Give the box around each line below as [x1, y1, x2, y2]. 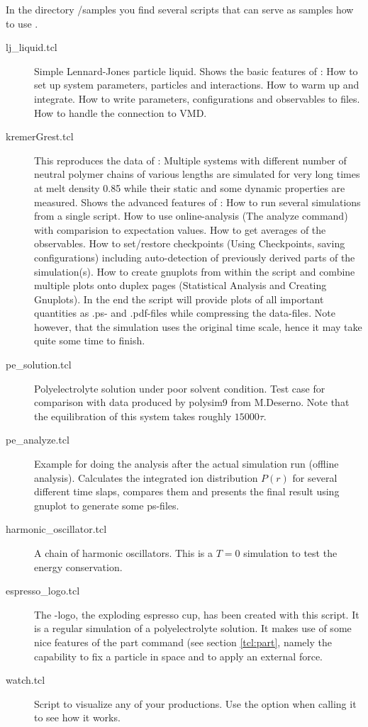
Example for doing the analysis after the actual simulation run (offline [34, 456, 339, 471]
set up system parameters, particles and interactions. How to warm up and [34, 77, 359, 92]
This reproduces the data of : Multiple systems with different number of [34, 152, 347, 167]
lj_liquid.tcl [6, 40, 57, 55]
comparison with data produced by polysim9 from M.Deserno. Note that [34, 395, 350, 410]
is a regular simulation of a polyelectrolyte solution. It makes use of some [34, 621, 352, 636]
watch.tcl [6, 672, 45, 687]
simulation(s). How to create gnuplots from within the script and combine [34, 264, 355, 278]
